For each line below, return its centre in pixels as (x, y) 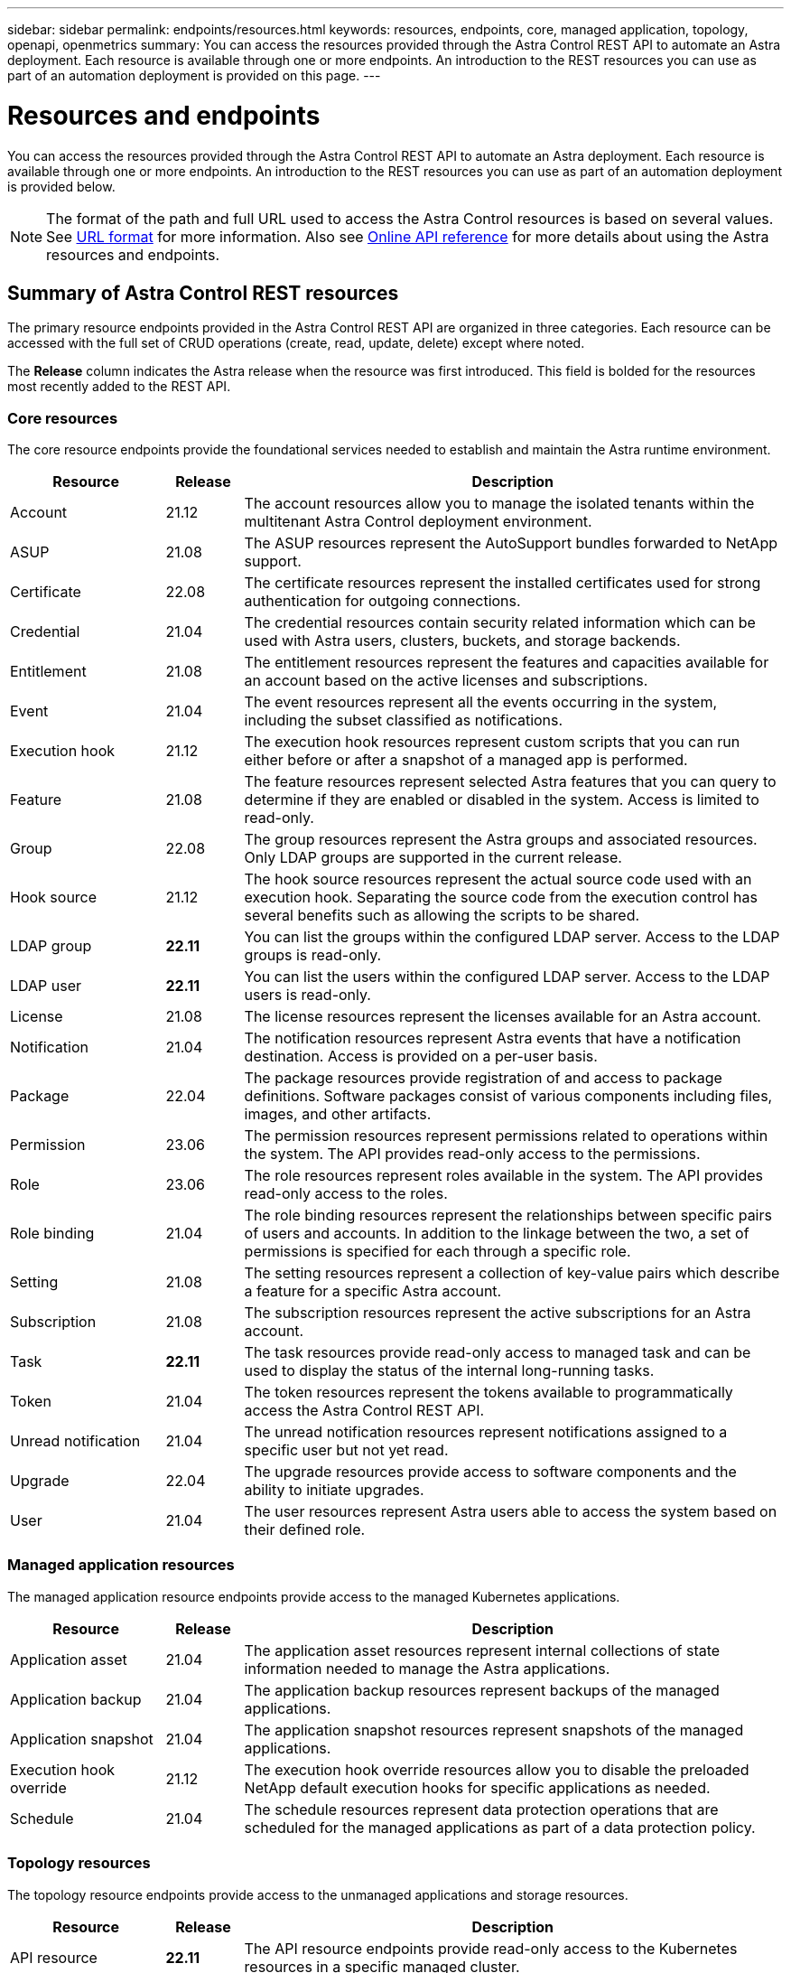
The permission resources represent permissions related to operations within (506, 1136)
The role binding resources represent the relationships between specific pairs (508, 1216)
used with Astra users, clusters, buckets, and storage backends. (462, 641)
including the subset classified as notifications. (404, 720)
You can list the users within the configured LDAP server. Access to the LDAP (507, 977)
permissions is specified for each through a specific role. (437, 1252)
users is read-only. (307, 995)
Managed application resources (121, 1565)
